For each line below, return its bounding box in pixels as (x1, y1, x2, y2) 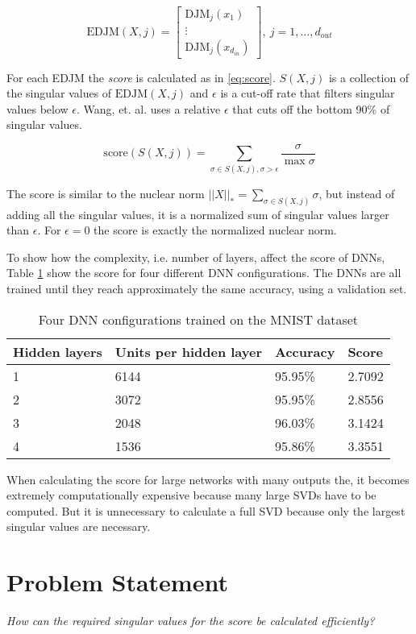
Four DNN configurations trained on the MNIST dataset (38, 309, 359, 329)
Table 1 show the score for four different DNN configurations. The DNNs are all (6, 264, 401, 281)
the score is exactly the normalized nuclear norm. (94, 222, 337, 238)
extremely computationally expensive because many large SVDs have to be (6, 487, 376, 503)
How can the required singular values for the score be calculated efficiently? (6, 612, 375, 629)
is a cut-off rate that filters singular (220, 85, 395, 102)
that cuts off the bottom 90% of (232, 100, 390, 117)
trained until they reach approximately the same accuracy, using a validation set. (6, 280, 407, 296)
